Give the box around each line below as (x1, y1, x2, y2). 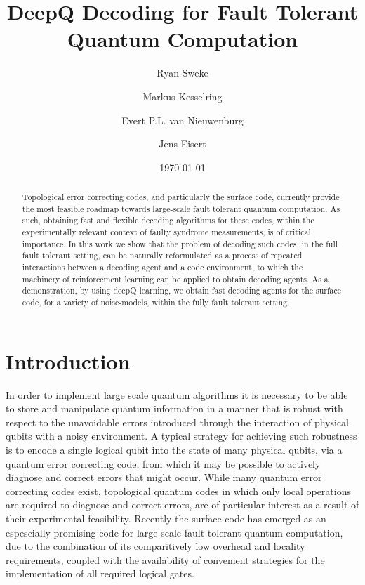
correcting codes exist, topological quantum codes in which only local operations (6, 483, 351, 498)
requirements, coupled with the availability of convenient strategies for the (6, 552, 325, 567)
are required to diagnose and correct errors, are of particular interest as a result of (6, 497, 359, 512)
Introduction (6, 346, 131, 375)
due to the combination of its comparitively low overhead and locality (6, 539, 305, 553)
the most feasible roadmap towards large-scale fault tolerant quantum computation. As (22, 202, 340, 214)
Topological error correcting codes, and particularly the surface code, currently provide (22, 191, 340, 203)
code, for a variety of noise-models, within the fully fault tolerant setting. (22, 296, 290, 308)
